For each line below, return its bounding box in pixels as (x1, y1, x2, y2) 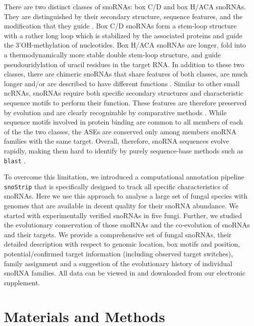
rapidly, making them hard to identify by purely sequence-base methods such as (4, 145, 243, 155)
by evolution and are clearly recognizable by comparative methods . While (4, 107, 227, 117)
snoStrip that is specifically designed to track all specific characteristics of (4, 181, 228, 191)
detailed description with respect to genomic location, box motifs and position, (4, 239, 240, 249)
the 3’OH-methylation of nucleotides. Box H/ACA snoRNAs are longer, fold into (4, 40, 246, 50)
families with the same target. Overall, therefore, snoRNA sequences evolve (4, 136, 229, 146)
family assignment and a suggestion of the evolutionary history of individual (4, 258, 232, 268)
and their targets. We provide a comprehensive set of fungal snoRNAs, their (4, 229, 232, 239)
